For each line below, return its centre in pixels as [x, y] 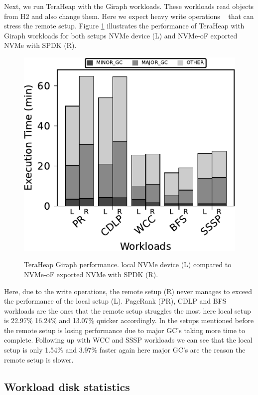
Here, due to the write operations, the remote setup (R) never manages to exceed [128, 291]
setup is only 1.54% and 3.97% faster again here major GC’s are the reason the [125, 350]
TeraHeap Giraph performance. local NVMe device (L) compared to [128, 264]
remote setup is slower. [39, 359]
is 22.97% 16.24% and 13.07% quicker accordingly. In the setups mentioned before [129, 320]
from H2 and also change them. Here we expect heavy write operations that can [129, 16]
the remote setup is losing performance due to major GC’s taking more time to [125, 330]
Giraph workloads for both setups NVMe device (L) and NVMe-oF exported [121, 35]
